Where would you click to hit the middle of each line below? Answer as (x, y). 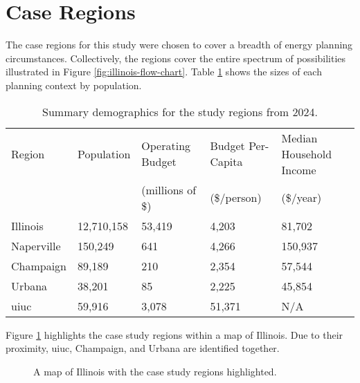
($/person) (236, 197)
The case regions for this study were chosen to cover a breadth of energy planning (179, 45)
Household (307, 153)
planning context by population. (74, 85)
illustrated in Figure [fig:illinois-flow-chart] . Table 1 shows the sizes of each (164, 72)
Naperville (36, 245)
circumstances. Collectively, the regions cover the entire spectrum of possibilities (176, 58)
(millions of (169, 189)
